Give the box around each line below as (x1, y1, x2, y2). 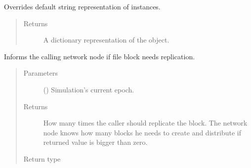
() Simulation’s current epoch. (43, 84, 134, 94)
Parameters (23, 68, 58, 78)
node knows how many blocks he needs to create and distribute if (43, 127, 241, 137)
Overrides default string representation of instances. (4, 1, 161, 11)
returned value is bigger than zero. (43, 137, 148, 147)
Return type (23, 153, 61, 164)
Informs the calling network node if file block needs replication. (4, 51, 195, 61)
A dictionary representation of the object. (43, 35, 169, 45)
